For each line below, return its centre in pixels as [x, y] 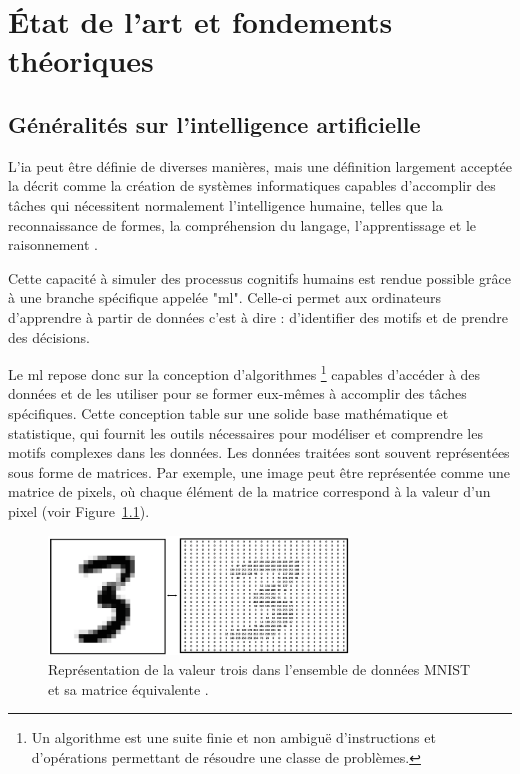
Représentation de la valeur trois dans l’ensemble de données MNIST [259, 668]
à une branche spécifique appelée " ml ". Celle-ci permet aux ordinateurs [225, 297]
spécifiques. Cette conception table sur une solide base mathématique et [228, 412]
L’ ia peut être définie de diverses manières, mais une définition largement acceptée [260, 165]
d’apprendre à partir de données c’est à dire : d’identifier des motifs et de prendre [258, 316]
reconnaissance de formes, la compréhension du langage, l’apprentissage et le [242, 224]
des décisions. [49, 336]
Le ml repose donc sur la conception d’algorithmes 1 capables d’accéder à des [244, 372]
